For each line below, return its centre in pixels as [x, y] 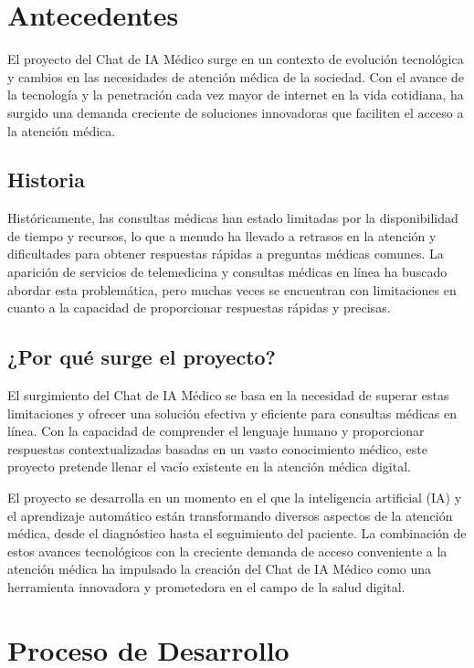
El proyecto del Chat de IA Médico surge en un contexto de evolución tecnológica [236, 59]
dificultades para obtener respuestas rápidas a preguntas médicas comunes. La [226, 254]
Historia [46, 180]
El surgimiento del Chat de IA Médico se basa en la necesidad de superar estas [228, 395]
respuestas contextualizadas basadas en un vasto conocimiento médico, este [217, 448]
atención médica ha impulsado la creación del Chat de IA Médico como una [220, 569]
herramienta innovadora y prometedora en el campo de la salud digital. [206, 587]
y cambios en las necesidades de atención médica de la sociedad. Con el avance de [236, 76]
